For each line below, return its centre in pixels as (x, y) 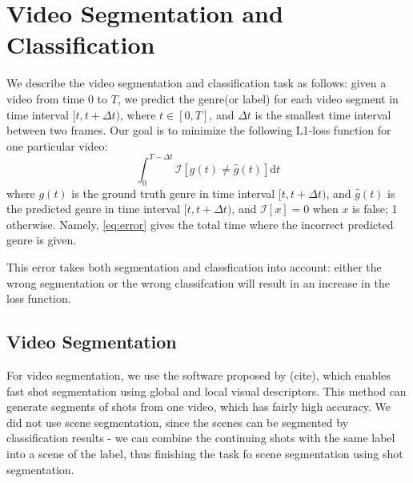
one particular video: (57, 145)
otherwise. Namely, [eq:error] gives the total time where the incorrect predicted (200, 224)
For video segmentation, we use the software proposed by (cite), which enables (198, 374)
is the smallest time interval (323, 114)
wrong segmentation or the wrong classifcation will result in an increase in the (198, 282)
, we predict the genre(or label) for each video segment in (258, 98)
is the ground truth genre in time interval (173, 193)
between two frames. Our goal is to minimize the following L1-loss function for (199, 130)
